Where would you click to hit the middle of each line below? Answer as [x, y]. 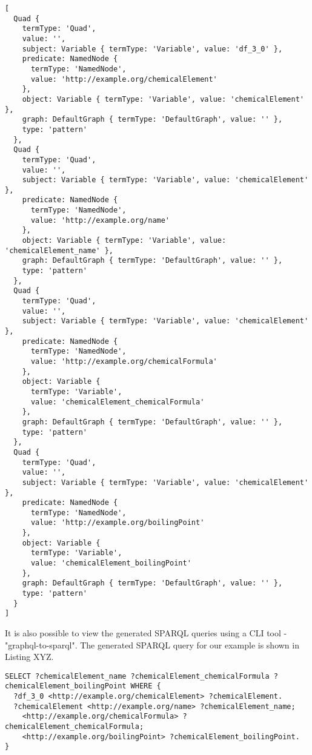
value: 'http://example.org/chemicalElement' [124, 79]
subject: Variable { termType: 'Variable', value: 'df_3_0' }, [152, 49]
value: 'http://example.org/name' [100, 220]
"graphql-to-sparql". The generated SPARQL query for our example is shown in [152, 645]
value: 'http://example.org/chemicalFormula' [124, 361]
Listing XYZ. [29, 657]
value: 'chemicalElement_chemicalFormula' [118, 402]
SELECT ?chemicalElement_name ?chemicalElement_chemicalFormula [137, 676]
